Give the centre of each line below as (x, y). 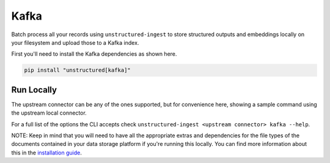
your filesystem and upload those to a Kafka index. (75, 42)
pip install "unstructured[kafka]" (77, 70)
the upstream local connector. (49, 113)
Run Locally (34, 90)
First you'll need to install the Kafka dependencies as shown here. (94, 54)
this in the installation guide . (46, 153)
